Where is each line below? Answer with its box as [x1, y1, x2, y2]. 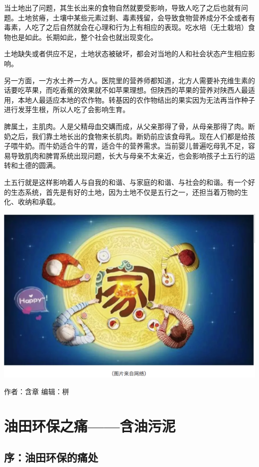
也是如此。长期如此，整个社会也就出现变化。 [10, 31, 157, 42]
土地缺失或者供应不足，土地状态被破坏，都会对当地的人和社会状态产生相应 [4, 48, 248, 59]
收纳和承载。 [17, 196, 60, 207]
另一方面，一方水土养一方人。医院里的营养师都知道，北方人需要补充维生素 [4, 75, 248, 85]
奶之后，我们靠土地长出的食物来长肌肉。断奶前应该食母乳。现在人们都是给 [4, 131, 248, 141]
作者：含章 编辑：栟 [4, 386, 69, 396]
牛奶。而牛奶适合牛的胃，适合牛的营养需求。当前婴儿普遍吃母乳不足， [17, 141, 248, 151]
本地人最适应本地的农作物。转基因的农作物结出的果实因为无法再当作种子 [17, 94, 255, 105]
